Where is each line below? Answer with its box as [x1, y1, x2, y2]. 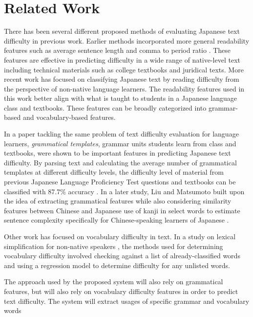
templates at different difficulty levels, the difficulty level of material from [4, 167, 224, 177]
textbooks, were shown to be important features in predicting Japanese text [4, 148, 231, 158]
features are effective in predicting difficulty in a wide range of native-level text [4, 54, 240, 65]
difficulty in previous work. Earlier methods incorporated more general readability [4, 35, 250, 45]
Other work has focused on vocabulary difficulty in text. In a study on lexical [4, 231, 236, 241]
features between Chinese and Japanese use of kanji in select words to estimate [4, 205, 240, 215]
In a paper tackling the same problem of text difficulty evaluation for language [4, 129, 239, 139]
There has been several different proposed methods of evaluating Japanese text [4, 26, 240, 36]
